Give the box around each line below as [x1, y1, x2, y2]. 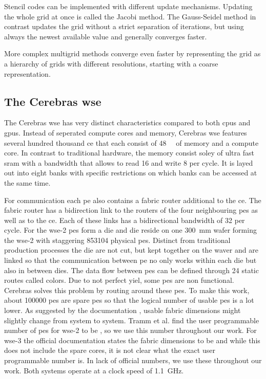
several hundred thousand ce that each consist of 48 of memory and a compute [4, 137, 259, 148]
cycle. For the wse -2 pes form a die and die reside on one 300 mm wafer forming [4, 225, 257, 235]
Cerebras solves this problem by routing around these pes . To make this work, [4, 284, 250, 295]
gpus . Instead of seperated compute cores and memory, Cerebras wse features [4, 127, 247, 138]
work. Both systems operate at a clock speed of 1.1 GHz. [4, 365, 184, 375]
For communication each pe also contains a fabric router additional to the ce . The [4, 194, 261, 205]
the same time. [4, 177, 51, 188]
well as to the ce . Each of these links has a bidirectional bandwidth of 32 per [4, 214, 245, 225]
